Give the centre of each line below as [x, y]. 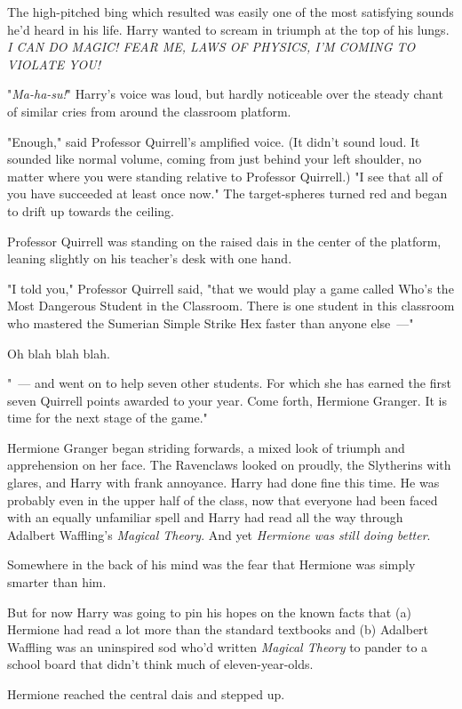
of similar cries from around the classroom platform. [149, 111]
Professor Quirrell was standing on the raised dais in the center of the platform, [224, 241]
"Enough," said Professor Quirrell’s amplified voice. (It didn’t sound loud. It [214, 141]
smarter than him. [57, 582]
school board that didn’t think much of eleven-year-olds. [160, 664]
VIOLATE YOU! [54, 64]
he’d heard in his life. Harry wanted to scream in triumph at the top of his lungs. [228, 29]
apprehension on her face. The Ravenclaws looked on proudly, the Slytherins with [229, 465]
